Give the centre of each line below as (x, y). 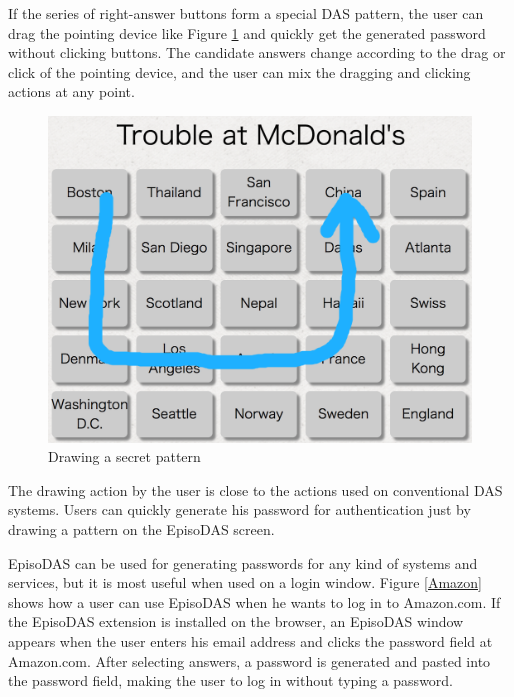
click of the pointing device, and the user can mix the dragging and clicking (239, 71)
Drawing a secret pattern (124, 456)
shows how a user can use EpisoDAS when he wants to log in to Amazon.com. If (254, 601)
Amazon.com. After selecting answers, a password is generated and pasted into (249, 660)
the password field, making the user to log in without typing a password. (231, 680)
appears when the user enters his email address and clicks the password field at (250, 641)
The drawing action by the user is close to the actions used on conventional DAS (255, 489)
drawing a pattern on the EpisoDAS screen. (141, 529)
